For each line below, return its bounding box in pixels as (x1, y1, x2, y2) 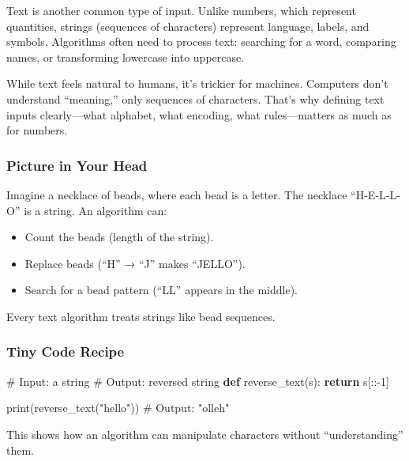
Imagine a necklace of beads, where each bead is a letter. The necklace (6, 186, 347, 202)
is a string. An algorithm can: (24, 202, 167, 218)
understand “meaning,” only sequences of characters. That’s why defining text (6, 90, 385, 107)
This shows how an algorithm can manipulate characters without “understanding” (6, 425, 403, 442)
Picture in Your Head (6, 155, 148, 175)
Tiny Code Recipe (6, 342, 125, 361)
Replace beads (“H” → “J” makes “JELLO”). (24, 255, 246, 271)
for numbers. (6, 122, 68, 138)
